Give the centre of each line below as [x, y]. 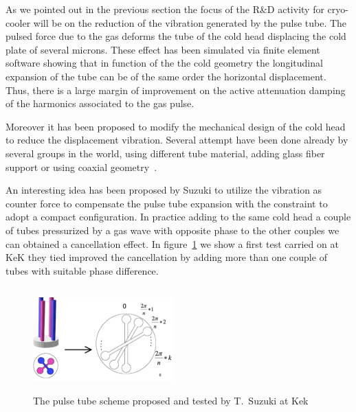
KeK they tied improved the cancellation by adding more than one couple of [166, 257]
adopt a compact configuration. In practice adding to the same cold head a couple [178, 217]
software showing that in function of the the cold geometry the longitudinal [164, 63]
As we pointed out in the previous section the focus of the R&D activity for [165, 9]
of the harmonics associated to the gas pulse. [100, 103]
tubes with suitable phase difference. [82, 270]
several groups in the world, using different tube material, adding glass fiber [165, 153]
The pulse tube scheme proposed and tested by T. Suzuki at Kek [171, 401]
